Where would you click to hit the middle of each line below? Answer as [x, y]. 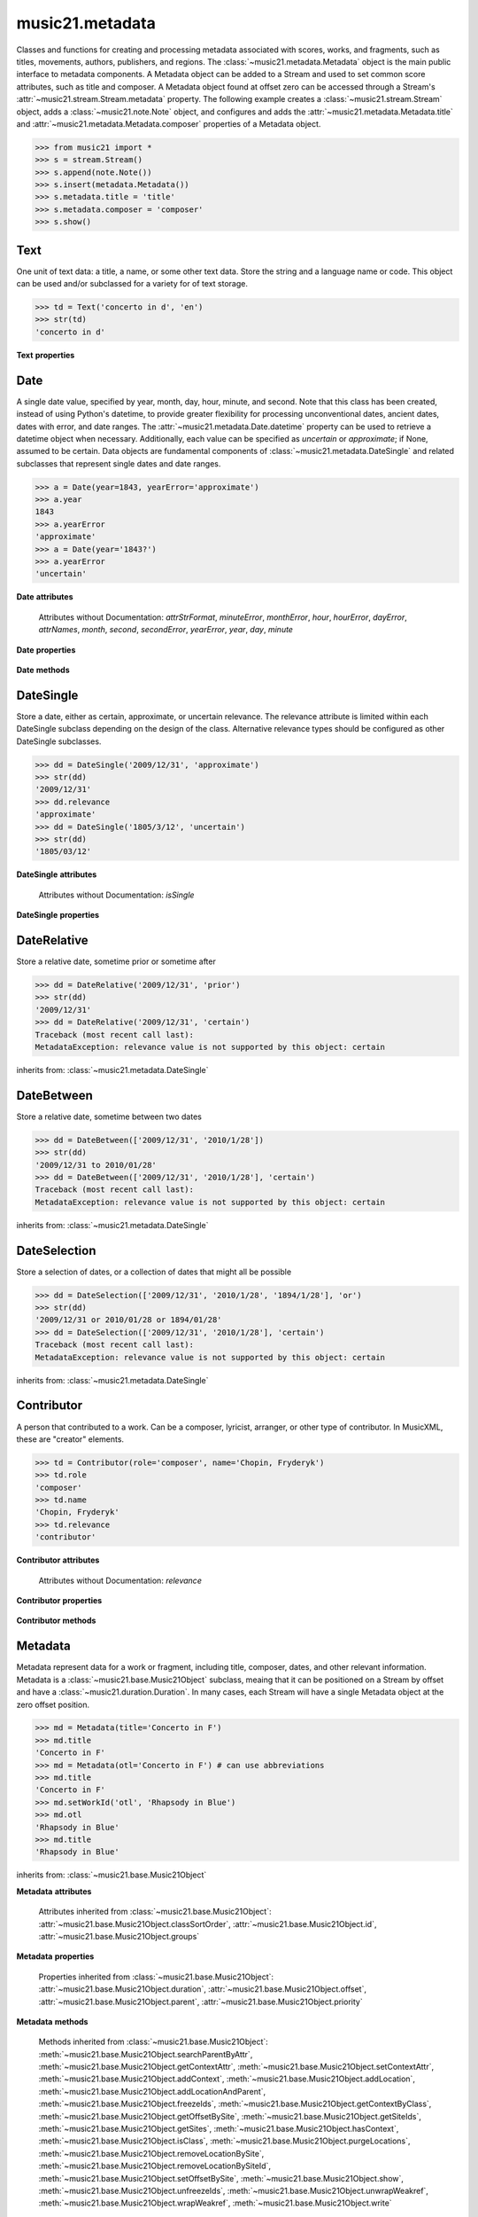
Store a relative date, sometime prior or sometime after [116, 961]
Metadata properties [55, 1956]
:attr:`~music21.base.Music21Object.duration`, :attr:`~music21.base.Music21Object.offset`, [203, 1989]
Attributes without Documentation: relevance [120, 1580]
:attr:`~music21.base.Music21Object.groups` [119, 1936]
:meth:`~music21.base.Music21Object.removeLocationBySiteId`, [155, 2166]
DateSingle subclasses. [59, 741]
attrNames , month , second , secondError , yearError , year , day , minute [166, 630]
